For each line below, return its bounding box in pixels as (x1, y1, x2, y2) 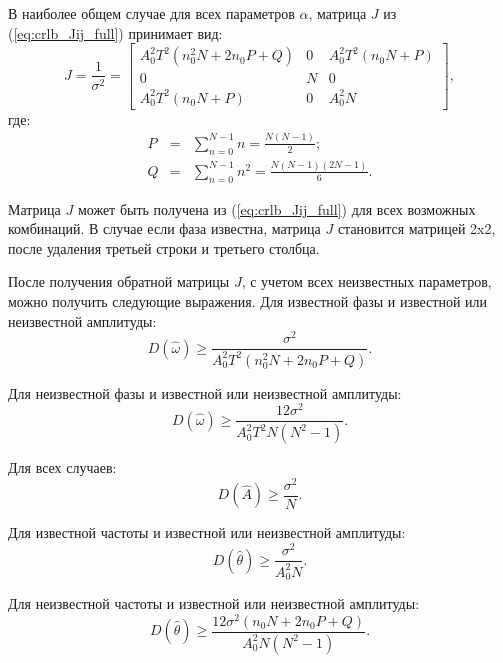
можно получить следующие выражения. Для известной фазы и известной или (8, 291, 488, 312)
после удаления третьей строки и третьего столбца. (8, 237, 320, 258)
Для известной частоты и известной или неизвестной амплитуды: (8, 522, 406, 543)
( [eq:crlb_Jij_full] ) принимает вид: (8, 22, 223, 43)
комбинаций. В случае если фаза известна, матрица (8, 218, 321, 239)
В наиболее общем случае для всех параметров (8, 3, 295, 23)
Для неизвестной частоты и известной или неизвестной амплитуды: (8, 592, 420, 613)
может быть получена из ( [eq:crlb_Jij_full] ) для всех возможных (77, 198, 476, 219)
